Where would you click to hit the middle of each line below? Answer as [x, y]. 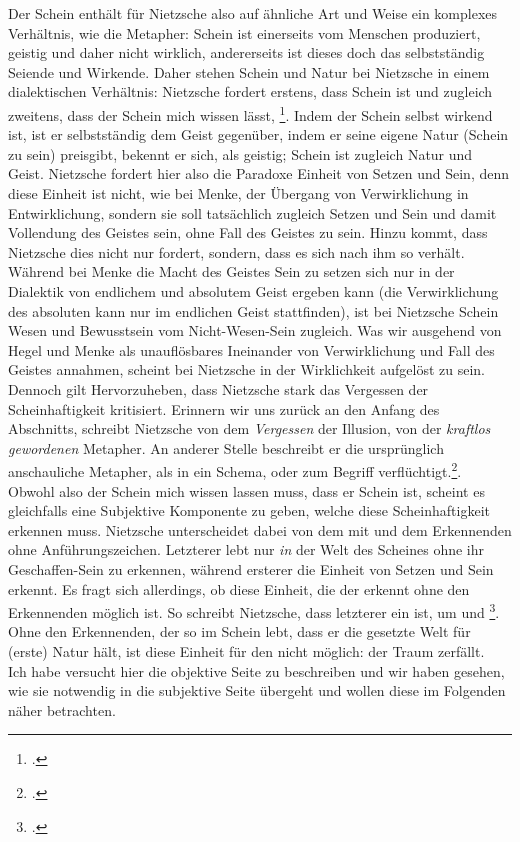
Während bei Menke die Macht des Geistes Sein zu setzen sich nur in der [231, 271]
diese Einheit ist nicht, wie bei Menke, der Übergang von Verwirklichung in [238, 193]
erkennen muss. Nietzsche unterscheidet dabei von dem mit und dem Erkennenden [260, 529]
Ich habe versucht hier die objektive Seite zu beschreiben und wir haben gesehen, [256, 670]
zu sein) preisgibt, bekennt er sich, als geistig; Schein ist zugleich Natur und [240, 153]
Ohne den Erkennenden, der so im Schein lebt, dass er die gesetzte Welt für [239, 631]
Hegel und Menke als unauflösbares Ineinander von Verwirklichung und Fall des [251, 349]
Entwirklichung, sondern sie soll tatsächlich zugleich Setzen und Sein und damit [252, 212]
